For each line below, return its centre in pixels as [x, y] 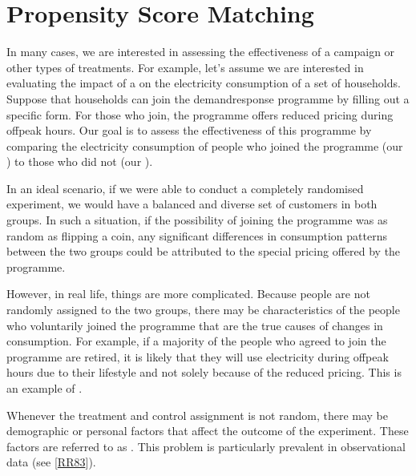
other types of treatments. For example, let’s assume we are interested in [185, 67]
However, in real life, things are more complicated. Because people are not [188, 294]
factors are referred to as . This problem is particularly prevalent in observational [206, 446]
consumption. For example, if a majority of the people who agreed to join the [196, 341]
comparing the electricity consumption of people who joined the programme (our [205, 145]
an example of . [44, 388]
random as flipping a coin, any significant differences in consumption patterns [197, 235]
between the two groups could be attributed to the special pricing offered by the [204, 251]
